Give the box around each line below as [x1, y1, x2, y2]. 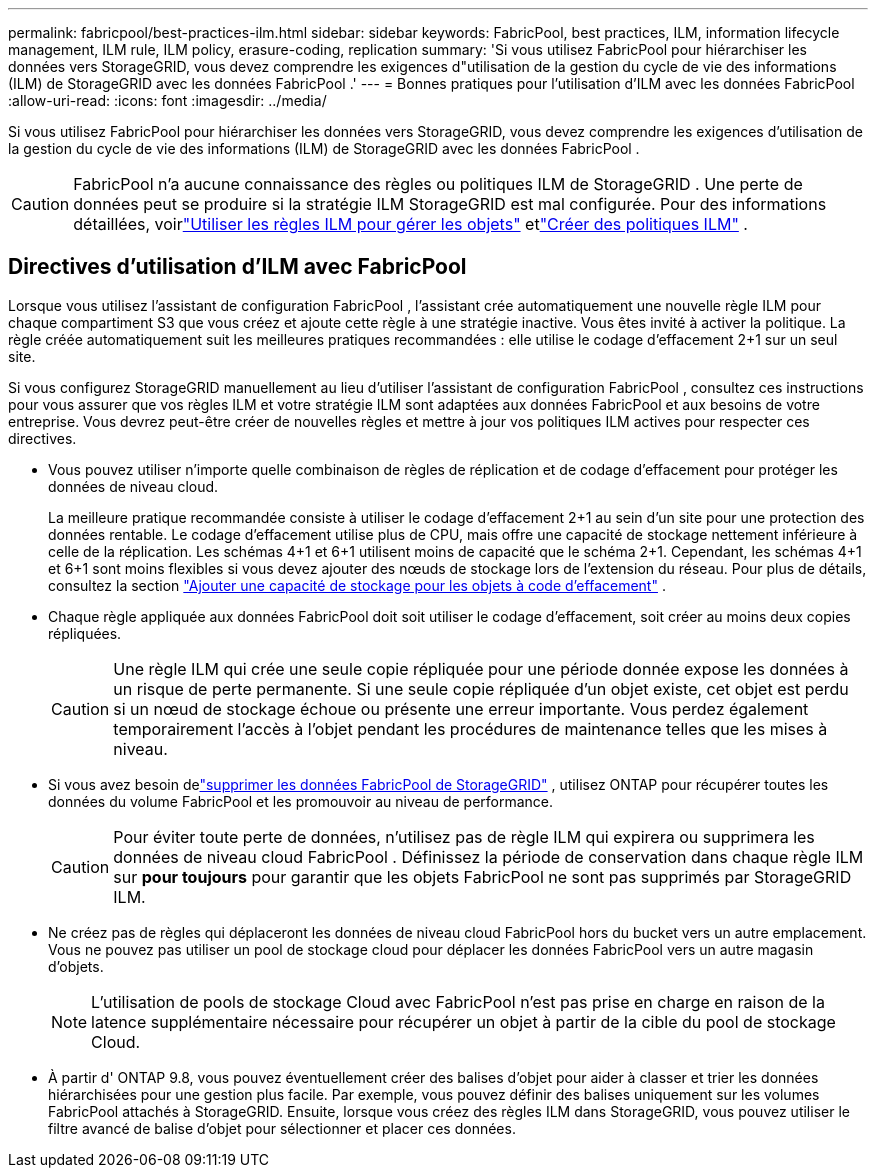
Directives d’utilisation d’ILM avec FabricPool [8, 254, 467, 280]
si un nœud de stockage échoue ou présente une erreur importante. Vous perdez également [113, 698, 809, 719]
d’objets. [48, 957, 104, 975]
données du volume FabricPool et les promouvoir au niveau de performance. [48, 792, 554, 810]
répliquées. [48, 624, 122, 642]
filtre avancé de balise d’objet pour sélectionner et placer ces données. [48, 1119, 516, 1137]
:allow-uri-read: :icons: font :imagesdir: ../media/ [8, 92, 327, 109]
